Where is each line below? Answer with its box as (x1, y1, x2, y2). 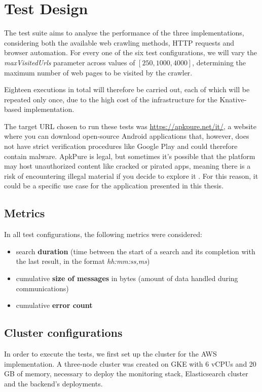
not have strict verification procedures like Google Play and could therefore (4, 141, 238, 151)
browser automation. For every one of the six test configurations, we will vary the (4, 47, 257, 58)
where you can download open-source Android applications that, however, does (4, 131, 249, 141)
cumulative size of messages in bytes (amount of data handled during (16, 273, 238, 284)
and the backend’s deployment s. (4, 378, 103, 388)
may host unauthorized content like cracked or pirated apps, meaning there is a (4, 161, 251, 171)
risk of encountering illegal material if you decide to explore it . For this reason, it (4, 170, 258, 181)
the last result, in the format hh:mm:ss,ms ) (16, 256, 150, 266)
